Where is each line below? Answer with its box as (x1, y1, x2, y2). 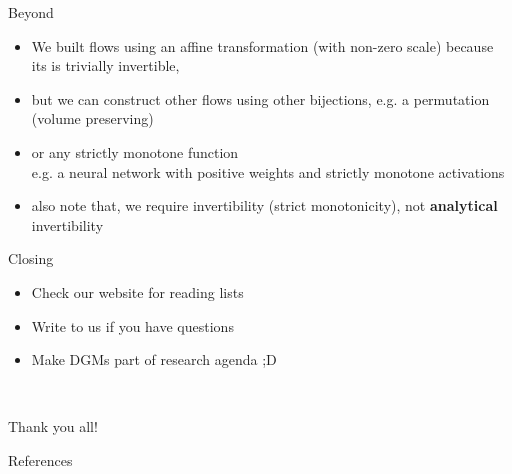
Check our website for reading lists (31, 281, 244, 302)
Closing (8, 248, 54, 269)
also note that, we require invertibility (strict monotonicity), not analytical (31, 195, 498, 216)
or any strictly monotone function (31, 141, 239, 162)
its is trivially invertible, (31, 55, 180, 76)
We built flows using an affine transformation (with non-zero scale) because (31, 35, 494, 56)
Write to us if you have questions (31, 315, 234, 336)
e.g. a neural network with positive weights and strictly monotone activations (31, 161, 505, 182)
